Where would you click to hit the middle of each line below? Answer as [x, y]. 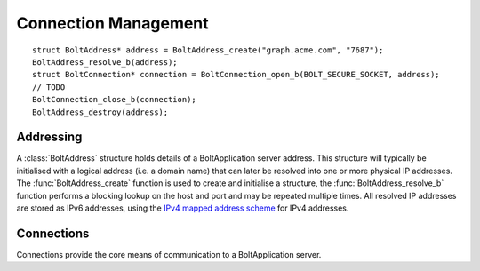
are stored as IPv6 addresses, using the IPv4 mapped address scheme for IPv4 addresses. [183, 208]
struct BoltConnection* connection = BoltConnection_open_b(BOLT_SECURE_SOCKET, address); [236, 75]
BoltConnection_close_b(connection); [115, 100]
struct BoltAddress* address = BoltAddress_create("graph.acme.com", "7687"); [208, 50]
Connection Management [112, 23]
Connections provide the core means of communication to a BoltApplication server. [169, 254]
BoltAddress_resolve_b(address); [105, 62]
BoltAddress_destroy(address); [100, 112]
